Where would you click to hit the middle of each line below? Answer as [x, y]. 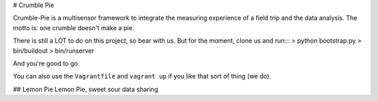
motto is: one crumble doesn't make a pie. [73, 27]
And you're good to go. [46, 63]
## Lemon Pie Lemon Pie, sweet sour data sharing [86, 89]
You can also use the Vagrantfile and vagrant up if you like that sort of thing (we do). [142, 76]
